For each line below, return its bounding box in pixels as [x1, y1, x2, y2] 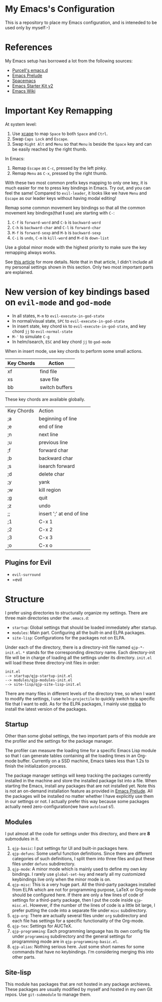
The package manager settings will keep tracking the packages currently [5, 772, 151, 778]
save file [39, 376, 59, 383]
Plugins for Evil [5, 559, 52, 567]
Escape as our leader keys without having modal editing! [5, 195, 116, 201]
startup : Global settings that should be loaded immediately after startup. [12, 624, 157, 630]
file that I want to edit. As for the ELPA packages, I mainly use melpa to [5, 701, 146, 707]
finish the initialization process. [5, 763, 67, 769]
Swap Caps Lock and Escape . [12, 135, 69, 142]
